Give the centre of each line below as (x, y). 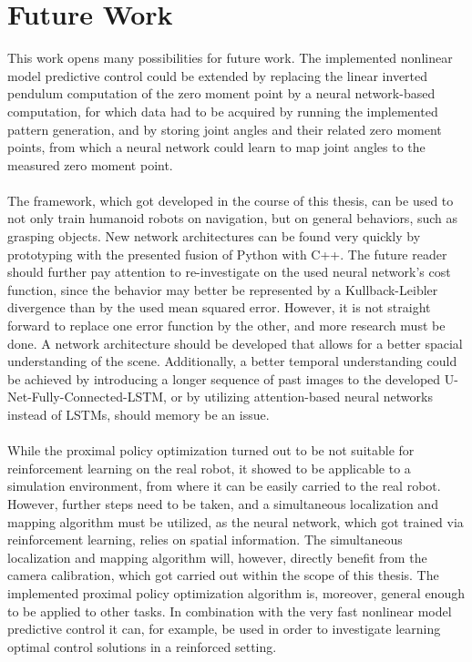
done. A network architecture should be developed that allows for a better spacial (235, 343)
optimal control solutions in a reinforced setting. (142, 646)
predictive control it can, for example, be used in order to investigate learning (224, 629)
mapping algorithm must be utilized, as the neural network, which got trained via (236, 521)
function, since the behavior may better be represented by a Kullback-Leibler (223, 289)
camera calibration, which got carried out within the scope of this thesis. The (223, 575)
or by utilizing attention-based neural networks (302, 397)
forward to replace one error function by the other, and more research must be (226, 326)
